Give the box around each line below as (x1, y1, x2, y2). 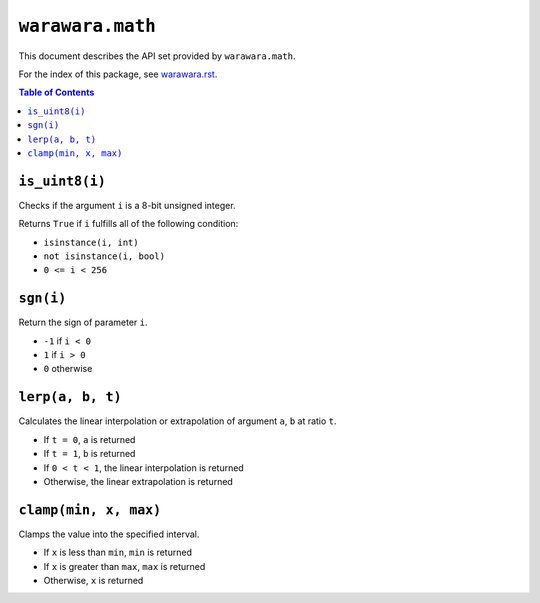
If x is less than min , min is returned (43, 546, 192, 559)
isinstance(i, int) (43, 236, 139, 248)
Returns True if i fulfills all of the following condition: (18, 218, 239, 230)
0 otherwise (43, 363, 93, 375)
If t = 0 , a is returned (43, 433, 136, 445)
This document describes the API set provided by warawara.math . (18, 50, 296, 62)
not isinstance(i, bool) (43, 250, 165, 262)
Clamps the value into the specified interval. (18, 528, 200, 540)
